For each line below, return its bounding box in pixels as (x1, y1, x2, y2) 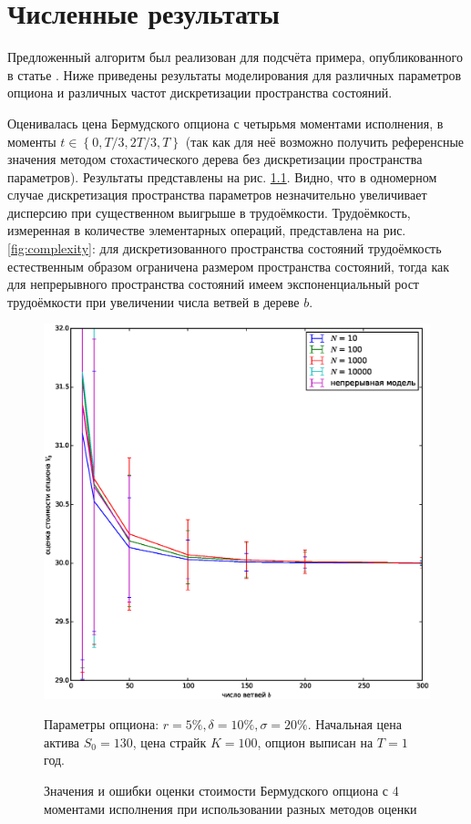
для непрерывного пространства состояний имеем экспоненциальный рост (7, 274, 419, 294)
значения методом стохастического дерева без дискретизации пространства (7, 149, 423, 169)
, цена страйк (132, 732, 207, 751)
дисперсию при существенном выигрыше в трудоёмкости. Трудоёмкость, (7, 202, 411, 221)
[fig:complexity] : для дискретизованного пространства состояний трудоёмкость (7, 239, 442, 258)
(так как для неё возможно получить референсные (185, 131, 465, 150)
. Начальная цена (307, 715, 403, 734)
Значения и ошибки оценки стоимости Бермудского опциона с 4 (44, 780, 399, 799)
